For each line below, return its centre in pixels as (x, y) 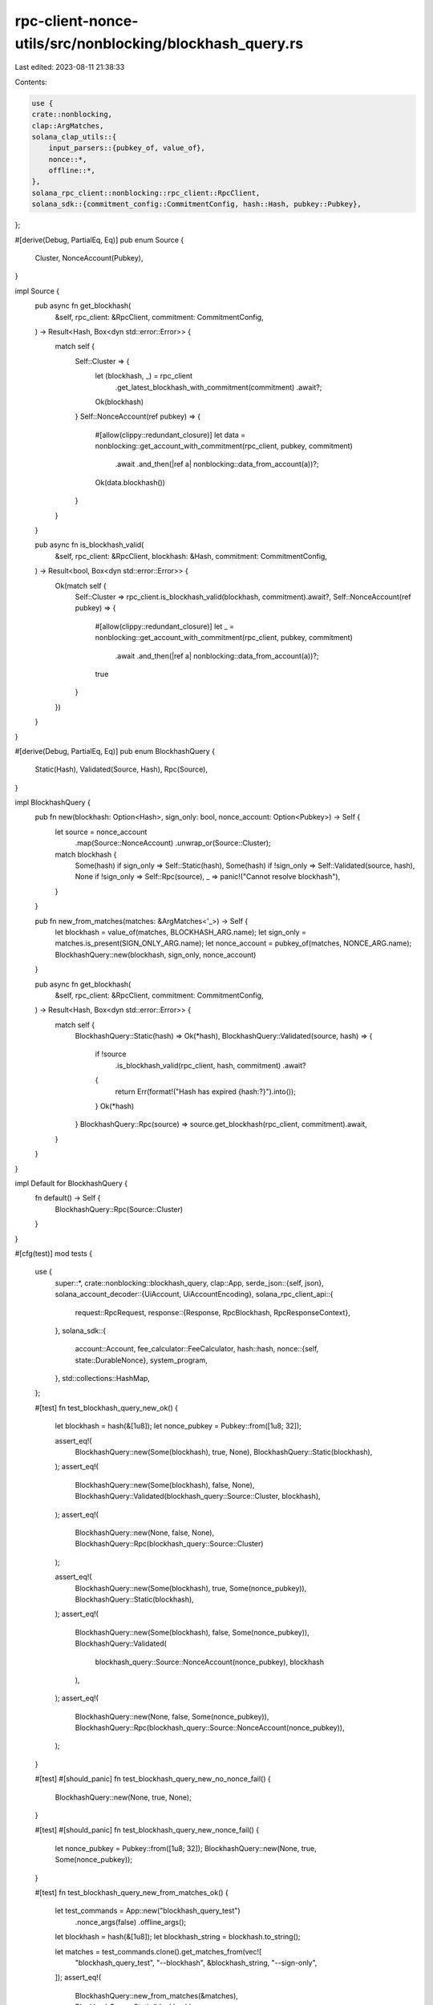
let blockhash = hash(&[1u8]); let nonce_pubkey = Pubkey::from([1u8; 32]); (178, 1426)
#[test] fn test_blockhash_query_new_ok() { (106, 1408)
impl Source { (37, 291)
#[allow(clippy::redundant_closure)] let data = (170, 435)
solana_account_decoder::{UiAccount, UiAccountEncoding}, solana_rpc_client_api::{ (194, 1294)
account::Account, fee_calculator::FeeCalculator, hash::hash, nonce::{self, (197, 1349)
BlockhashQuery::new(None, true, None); (123, 1797)
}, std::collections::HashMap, (102, 1379)
